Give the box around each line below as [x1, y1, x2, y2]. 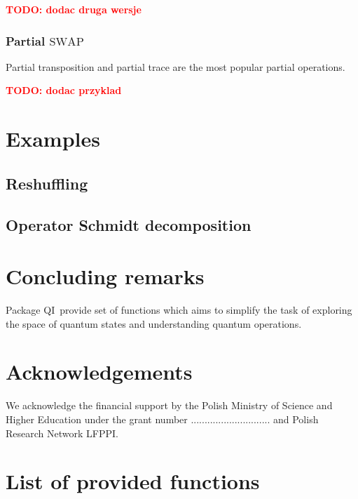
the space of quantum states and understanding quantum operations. [6, 316, 302, 331]
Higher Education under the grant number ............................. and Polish [6, 411, 319, 426]
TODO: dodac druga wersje [6, 2, 142, 16]
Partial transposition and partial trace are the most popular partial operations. [6, 59, 345, 74]
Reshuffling [6, 172, 88, 194]
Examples [6, 124, 100, 153]
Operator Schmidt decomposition [6, 213, 252, 235]
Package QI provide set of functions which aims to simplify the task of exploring [6, 302, 352, 317]
